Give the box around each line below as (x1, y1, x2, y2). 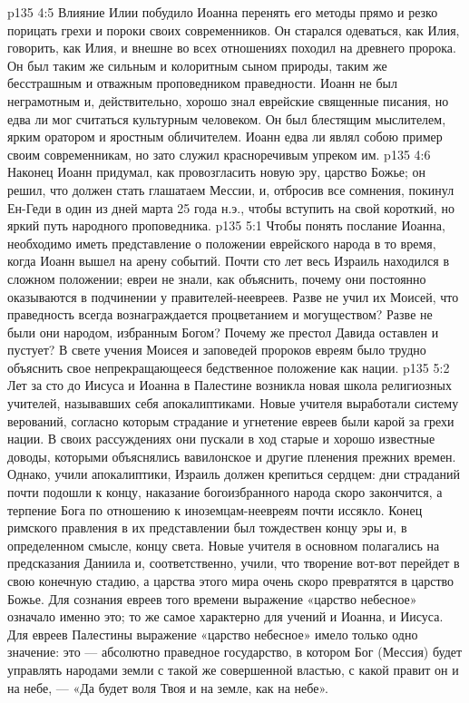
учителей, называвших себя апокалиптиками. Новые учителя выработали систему (7, 394, 459, 413)
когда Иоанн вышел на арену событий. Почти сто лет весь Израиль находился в (7, 251, 449, 270)
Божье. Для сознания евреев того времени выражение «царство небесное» (7, 589, 417, 608)
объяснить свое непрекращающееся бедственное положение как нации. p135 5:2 (7, 357, 450, 376)
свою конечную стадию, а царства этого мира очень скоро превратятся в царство (7, 571, 454, 590)
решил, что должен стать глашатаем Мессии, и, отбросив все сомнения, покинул (7, 180, 454, 199)
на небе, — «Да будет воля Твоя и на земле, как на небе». (7, 678, 328, 697)
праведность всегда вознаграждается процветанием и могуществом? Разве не (7, 305, 433, 324)
